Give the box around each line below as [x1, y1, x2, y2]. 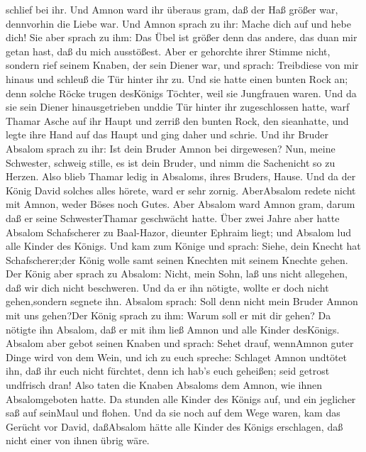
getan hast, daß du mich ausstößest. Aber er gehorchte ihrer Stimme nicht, [6, 43, 331, 58]
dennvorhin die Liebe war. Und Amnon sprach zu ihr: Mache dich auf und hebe [6, 16, 351, 31]
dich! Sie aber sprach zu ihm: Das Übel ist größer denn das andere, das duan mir [6, 30, 357, 45]
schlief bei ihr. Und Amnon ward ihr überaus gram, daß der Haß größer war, [6, 2, 338, 16]
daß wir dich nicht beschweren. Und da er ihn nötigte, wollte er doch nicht [6, 280, 329, 294]
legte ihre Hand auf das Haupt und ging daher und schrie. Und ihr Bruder [6, 127, 328, 142]
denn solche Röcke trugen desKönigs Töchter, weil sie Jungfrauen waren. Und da [6, 85, 357, 100]
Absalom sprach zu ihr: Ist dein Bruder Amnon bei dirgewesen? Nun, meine [6, 140, 335, 155]
